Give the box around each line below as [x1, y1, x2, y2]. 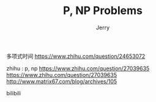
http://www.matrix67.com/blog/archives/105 [6, 78, 117, 85]
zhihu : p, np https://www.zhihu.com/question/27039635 [6, 65, 150, 72]
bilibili [6, 89, 21, 97]
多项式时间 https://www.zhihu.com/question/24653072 [6, 53, 146, 60]
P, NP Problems [63, 4, 143, 18]
